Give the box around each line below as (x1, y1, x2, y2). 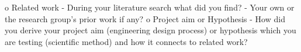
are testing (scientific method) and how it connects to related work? (5, 35, 248, 47)
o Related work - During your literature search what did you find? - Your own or (5, 1, 295, 13)
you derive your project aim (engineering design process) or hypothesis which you (5, 24, 296, 36)
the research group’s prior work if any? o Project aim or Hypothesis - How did (5, 12, 285, 25)
